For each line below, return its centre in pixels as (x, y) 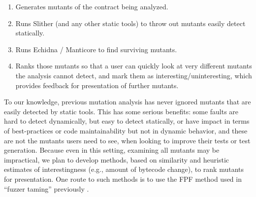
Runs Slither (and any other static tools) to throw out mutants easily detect (130, 23)
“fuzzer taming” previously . (47, 188)
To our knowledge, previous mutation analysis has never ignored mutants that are (128, 102)
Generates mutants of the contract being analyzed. (92, 6)
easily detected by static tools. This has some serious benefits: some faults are (121, 111)
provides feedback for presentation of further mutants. (97, 85)
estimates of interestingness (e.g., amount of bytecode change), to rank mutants (124, 169)
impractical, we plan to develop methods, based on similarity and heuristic (116, 159)
